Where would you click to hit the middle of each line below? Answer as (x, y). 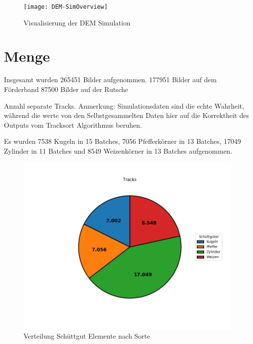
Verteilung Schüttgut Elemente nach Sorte (87, 336)
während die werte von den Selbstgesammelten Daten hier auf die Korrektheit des (126, 115)
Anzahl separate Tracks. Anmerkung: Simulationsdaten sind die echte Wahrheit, (124, 105)
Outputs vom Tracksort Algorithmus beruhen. (73, 125)
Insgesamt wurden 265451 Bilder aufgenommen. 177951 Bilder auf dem (110, 80)
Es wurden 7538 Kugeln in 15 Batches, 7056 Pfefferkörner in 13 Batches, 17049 (123, 141)
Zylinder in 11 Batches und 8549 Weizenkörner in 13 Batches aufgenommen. (118, 150)
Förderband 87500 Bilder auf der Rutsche (66, 89)
